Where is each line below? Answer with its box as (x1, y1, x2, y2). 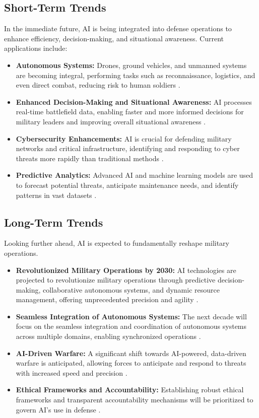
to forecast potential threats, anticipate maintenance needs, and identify (16, 179, 239, 190)
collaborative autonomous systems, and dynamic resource (43, 284, 220, 295)
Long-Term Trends (4, 214, 103, 230)
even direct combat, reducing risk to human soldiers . (16, 80, 180, 90)
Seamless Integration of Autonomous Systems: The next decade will (16, 311, 247, 321)
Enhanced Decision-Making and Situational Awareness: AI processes (16, 96, 252, 107)
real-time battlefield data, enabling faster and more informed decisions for (16, 106, 244, 117)
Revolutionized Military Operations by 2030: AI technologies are (16, 264, 236, 275)
